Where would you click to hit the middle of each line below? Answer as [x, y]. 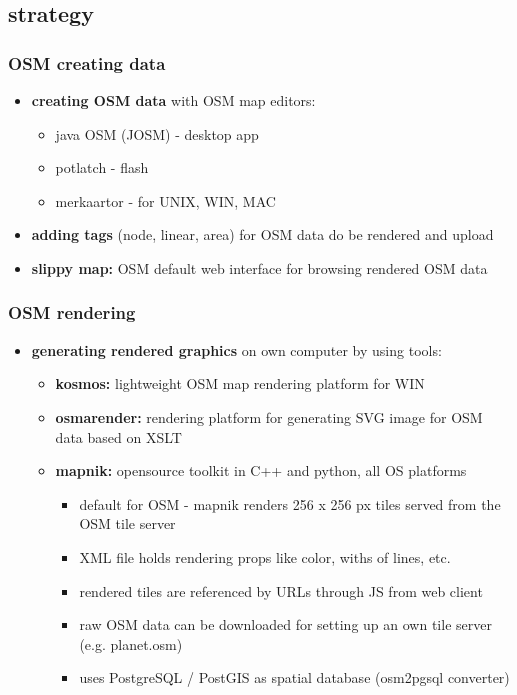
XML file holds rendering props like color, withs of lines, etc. [265, 556]
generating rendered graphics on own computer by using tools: [236, 349]
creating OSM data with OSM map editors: [173, 100]
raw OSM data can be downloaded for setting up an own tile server [285, 624]
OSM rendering [72, 312]
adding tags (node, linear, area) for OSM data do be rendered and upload [262, 234]
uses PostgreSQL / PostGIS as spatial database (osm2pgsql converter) [294, 677]
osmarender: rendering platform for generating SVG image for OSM [269, 416]
